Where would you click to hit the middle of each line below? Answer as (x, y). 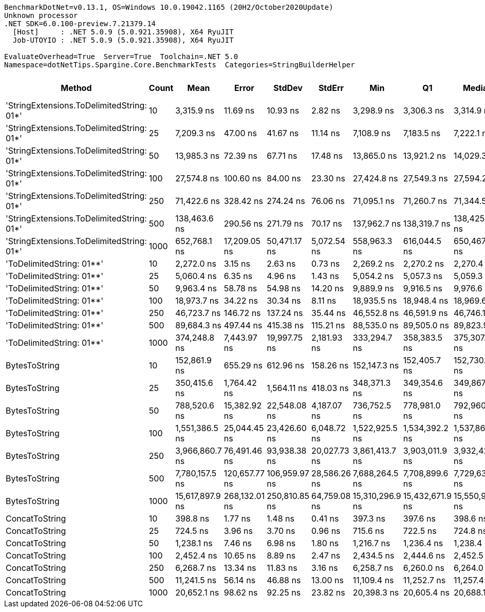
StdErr (331, 88)
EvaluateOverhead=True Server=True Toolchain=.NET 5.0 (121, 57)
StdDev (288, 88)
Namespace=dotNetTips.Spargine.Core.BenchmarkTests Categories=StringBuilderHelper (180, 65)
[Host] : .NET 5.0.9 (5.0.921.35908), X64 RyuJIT (123, 32)
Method (76, 88)
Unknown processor (41, 15)
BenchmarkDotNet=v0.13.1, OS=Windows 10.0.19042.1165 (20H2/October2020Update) (169, 7)
